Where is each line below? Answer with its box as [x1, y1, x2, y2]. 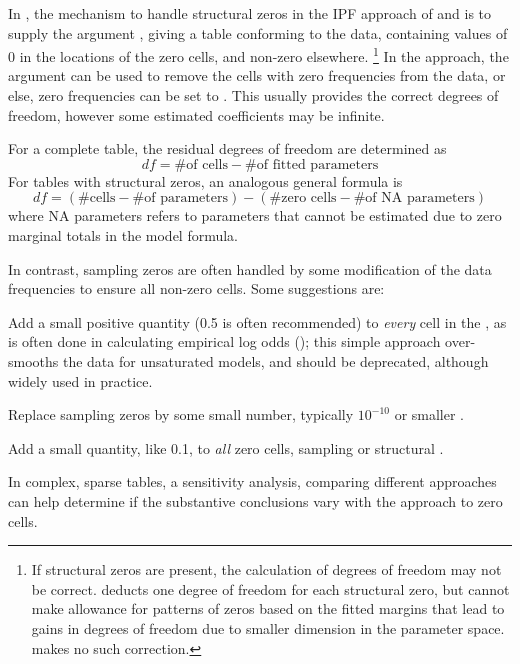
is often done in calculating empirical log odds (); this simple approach [8, 331, 441, 352]
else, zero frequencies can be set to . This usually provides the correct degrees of [8, 85, 499, 106]
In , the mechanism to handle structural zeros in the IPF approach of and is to [8, 3, 492, 23]
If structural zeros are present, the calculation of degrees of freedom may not [31, 559, 502, 580]
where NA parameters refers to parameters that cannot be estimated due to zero [8, 205, 502, 226]
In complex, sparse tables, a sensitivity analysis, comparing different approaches [8, 471, 497, 492]
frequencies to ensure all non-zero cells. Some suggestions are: [8, 278, 385, 299]
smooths [8, 350, 59, 371]
